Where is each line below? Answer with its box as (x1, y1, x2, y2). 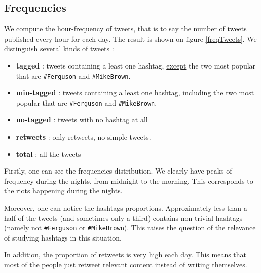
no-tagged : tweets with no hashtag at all (16, 114, 148, 125)
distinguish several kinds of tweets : (4, 43, 114, 54)
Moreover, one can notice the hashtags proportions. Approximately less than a (4, 202, 247, 213)
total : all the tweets (16, 148, 81, 159)
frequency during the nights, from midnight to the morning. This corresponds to (4, 175, 253, 186)
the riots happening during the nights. (4, 185, 123, 196)
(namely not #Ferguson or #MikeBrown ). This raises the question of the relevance (4, 222, 256, 233)
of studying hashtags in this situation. (4, 232, 122, 243)
